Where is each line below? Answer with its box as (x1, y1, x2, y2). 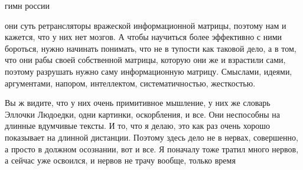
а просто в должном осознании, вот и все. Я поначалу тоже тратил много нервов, (5, 142, 299, 155)
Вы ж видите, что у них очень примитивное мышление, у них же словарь (5, 96, 271, 109)
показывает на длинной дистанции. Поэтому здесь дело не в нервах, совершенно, (5, 131, 298, 143)
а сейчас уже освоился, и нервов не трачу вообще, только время (5, 154, 236, 166)
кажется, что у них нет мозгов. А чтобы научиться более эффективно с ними (5, 31, 282, 43)
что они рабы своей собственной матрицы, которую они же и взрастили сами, (5, 54, 286, 66)
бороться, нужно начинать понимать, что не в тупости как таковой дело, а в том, (5, 42, 297, 54)
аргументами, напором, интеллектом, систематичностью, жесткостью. (5, 76, 256, 89)
